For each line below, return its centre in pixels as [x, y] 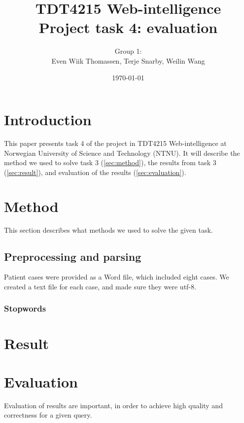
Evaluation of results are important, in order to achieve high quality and [113, 405]
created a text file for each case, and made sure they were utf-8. [100, 286]
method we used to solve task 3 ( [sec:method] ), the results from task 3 [110, 162]
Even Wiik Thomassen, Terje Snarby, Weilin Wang [128, 60]
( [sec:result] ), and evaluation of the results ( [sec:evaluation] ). [95, 172]
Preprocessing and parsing [73, 256]
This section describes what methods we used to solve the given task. [108, 229]
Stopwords [25, 308]
